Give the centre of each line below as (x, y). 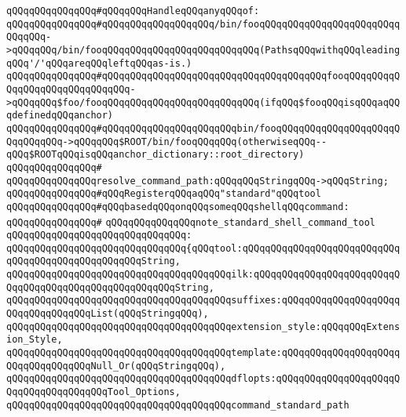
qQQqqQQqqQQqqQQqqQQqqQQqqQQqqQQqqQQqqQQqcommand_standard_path (178, 405)
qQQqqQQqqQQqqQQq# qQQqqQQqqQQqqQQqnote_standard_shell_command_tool (191, 222)
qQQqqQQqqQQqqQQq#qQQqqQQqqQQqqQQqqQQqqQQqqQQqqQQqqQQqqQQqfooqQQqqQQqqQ (203, 76)
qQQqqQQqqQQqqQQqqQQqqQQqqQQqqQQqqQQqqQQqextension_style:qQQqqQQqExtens (203, 326)
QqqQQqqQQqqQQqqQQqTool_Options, (93, 392)
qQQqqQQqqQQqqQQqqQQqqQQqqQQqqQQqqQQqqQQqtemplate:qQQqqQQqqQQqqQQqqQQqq (203, 353)
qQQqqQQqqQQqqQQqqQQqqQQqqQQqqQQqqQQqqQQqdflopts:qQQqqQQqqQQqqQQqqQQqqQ (203, 379)
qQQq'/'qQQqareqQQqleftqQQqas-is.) (99, 63)
